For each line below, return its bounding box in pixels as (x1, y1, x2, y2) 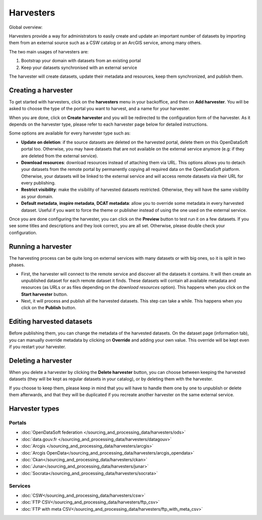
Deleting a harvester (9, 356, 72, 365)
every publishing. (21, 180, 56, 186)
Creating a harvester (9, 86, 73, 94)
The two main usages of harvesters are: (9, 49, 89, 54)
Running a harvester (9, 242, 72, 251)
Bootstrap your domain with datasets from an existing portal (21, 58, 141, 64)
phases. (9, 262, 25, 268)
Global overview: (9, 24, 43, 30)
